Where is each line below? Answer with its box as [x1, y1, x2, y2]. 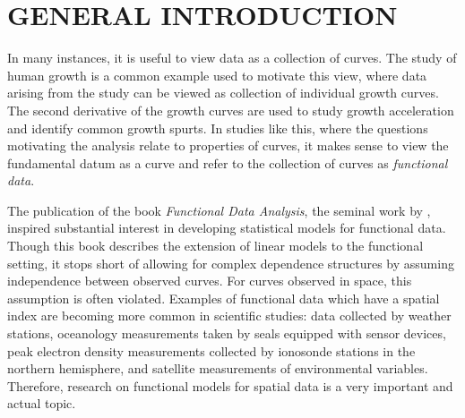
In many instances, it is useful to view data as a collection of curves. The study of [7, 48, 457, 67]
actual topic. [7, 394, 76, 413]
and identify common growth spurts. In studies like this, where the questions [7, 118, 428, 137]
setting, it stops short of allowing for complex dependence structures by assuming [7, 253, 454, 272]
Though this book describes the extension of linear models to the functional [7, 236, 424, 255]
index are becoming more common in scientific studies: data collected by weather [7, 306, 452, 325]
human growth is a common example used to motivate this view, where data [7, 65, 427, 84]
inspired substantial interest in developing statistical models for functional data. [7, 218, 446, 237]
